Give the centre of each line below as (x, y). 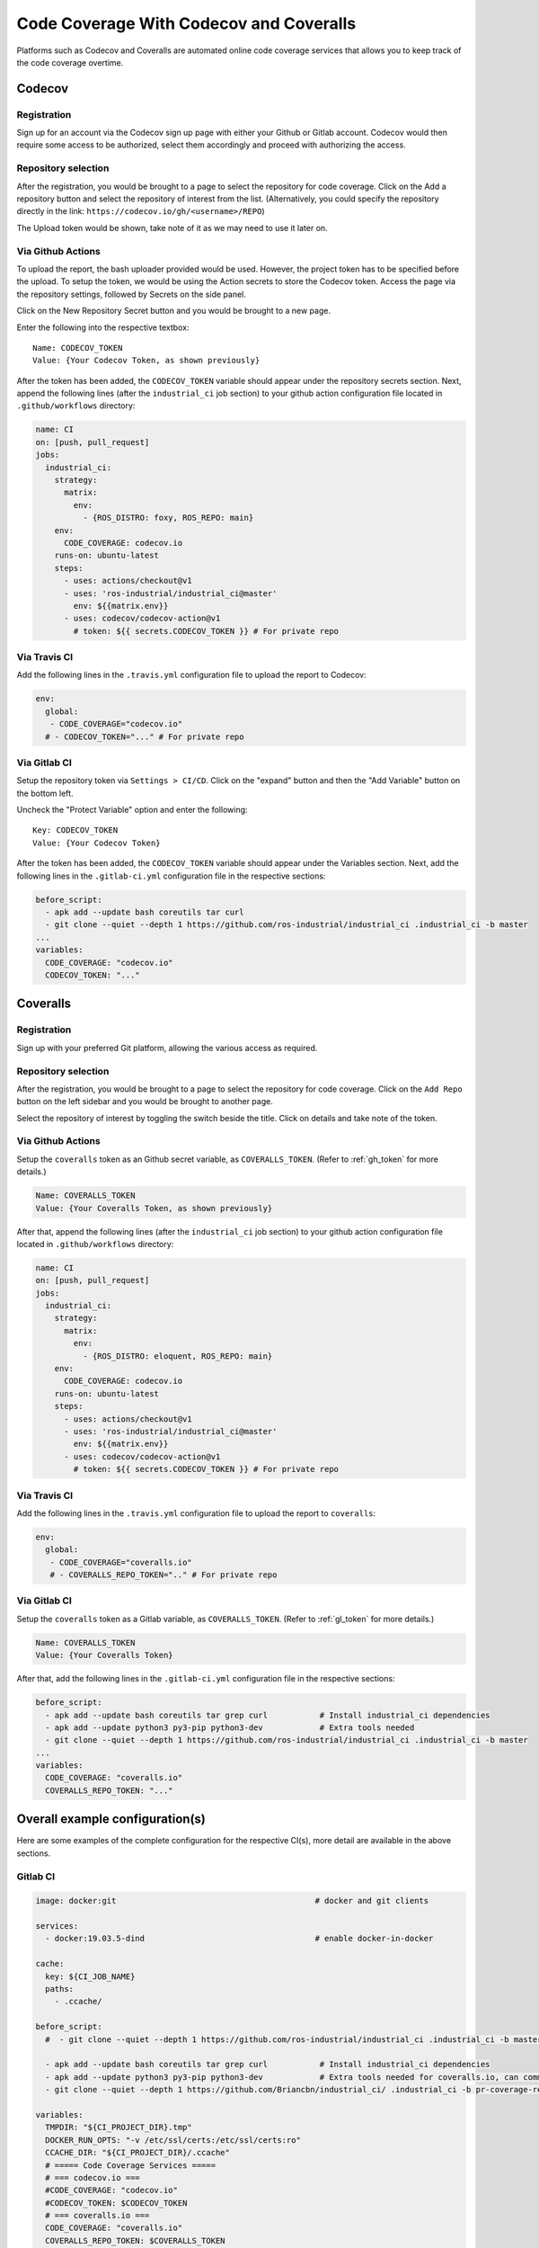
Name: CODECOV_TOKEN (78, 348)
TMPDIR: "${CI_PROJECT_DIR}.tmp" (119, 2128)
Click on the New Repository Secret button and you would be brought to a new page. (174, 311)
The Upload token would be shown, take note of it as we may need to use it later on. (172, 227)
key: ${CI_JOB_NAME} (90, 1976)
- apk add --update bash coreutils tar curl (145, 912)
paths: (60, 1989)
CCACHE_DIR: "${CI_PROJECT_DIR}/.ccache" (138, 2153)
